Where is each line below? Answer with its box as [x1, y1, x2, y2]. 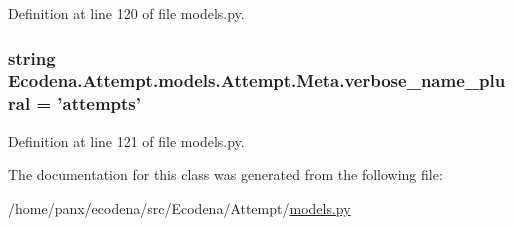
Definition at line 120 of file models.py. [8, 3, 245, 23]
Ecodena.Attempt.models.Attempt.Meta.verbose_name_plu [8, 68, 506, 93]
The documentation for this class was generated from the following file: [8, 164, 443, 185]
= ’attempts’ [36, 91, 141, 116]
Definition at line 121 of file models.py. [8, 130, 245, 151]
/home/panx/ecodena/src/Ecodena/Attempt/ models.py [8, 197, 351, 218]
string [8, 45, 56, 70]
